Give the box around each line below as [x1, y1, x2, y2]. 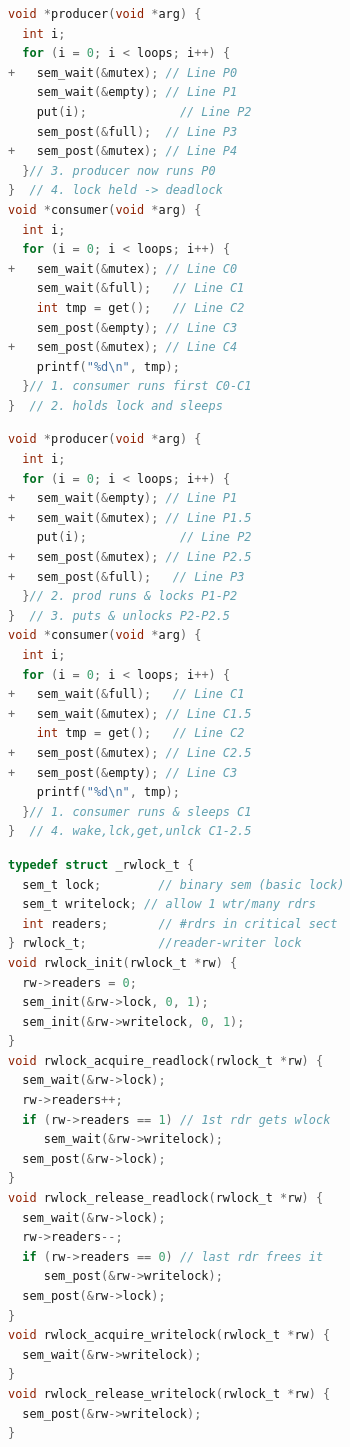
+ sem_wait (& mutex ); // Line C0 [8, 261, 238, 276]
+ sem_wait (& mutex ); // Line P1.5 [8, 510, 252, 525]
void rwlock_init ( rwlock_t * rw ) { [8, 955, 238, 970]
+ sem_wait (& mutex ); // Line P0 [8, 65, 238, 80]
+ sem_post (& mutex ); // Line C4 [8, 340, 238, 355]
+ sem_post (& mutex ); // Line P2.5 [8, 550, 252, 565]
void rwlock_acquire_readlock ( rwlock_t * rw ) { [8, 1053, 324, 1068]
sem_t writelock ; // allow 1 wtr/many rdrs [22, 897, 316, 912]
